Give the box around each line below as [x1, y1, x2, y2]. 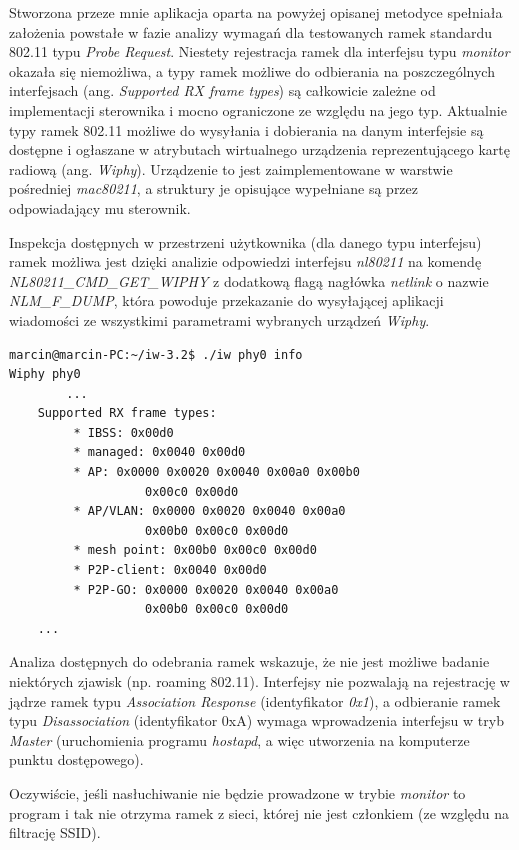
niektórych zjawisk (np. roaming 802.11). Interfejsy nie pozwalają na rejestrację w [9, 671, 510, 691]
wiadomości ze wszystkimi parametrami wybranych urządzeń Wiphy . [9, 309, 430, 330]
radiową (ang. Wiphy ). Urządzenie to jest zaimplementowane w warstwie [9, 158, 453, 179]
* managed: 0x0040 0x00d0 [73, 445, 246, 460]
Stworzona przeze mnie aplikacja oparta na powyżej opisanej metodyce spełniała [9, 2, 503, 22]
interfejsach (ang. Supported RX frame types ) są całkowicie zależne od [9, 80, 436, 101]
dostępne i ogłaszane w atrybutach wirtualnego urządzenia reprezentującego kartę [9, 139, 510, 160]
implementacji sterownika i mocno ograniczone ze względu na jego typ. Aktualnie [9, 99, 507, 120]
